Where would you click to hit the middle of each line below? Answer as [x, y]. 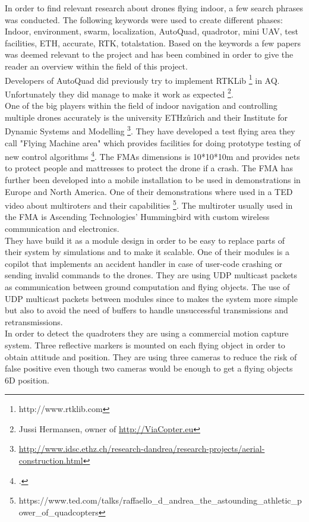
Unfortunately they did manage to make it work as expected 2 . [119, 93]
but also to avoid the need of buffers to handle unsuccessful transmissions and [146, 310]
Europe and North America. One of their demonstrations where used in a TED [149, 191]
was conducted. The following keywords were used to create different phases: [144, 19]
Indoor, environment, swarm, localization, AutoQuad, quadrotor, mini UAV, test [152, 31]
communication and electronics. [62, 228]
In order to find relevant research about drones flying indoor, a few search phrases [154, 8]
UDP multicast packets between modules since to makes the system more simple [151, 298]
